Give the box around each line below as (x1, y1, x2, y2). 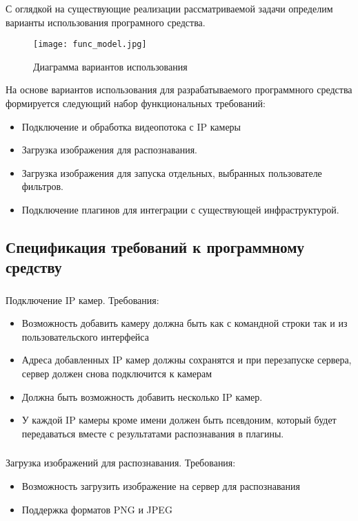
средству (6, 256, 62, 278)
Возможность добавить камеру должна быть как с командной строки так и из (21, 316, 348, 330)
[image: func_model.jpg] (33, 39, 147, 50)
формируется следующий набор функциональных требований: (6, 96, 266, 111)
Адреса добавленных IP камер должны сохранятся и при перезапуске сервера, (21, 352, 352, 367)
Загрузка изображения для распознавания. (21, 142, 197, 157)
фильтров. (21, 179, 63, 193)
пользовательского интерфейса (21, 329, 149, 343)
